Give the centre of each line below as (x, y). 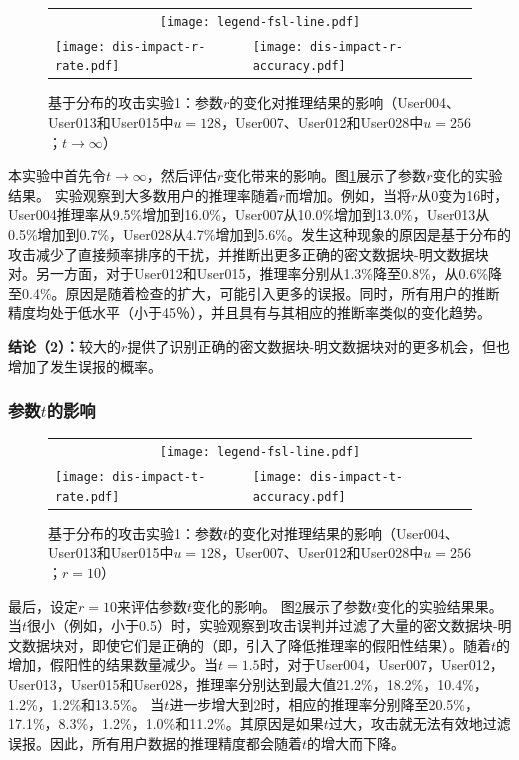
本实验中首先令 (57, 175)
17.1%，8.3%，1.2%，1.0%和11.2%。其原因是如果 (166, 723)
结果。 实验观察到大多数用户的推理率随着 (143, 194)
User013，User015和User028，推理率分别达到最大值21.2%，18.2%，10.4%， (248, 684)
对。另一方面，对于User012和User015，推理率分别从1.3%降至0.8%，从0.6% (248, 273)
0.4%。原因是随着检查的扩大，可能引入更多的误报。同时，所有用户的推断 (260, 292)
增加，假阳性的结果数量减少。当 (113, 664)
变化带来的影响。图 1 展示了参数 (325, 175)
